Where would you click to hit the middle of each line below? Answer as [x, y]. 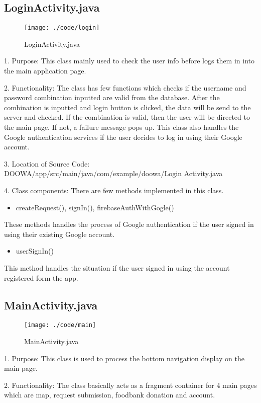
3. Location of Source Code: [47, 163]
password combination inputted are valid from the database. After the [112, 97]
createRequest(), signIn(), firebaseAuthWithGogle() [95, 207]
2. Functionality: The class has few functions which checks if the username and [125, 87]
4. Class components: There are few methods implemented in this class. [114, 190]
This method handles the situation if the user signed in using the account [117, 267]
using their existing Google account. [59, 234]
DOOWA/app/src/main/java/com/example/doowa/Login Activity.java [113, 173]
